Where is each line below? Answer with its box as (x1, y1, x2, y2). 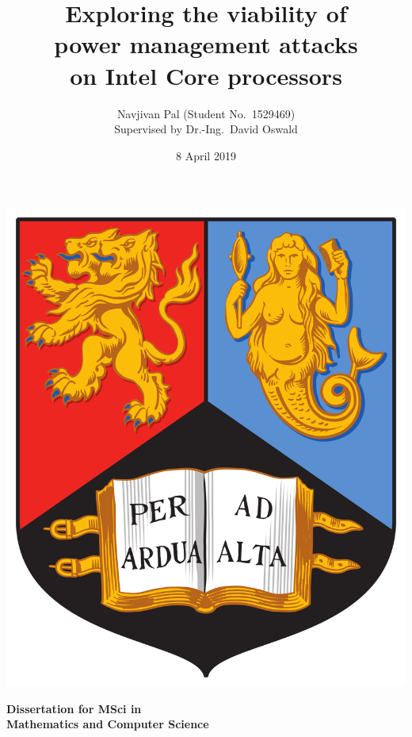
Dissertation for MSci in (6, 700, 142, 716)
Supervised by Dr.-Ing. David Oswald (114, 121, 298, 137)
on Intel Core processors (70, 59, 342, 91)
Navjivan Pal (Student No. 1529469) (116, 105, 296, 121)
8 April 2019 (176, 147, 236, 163)
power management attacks (54, 28, 358, 60)
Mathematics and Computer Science (6, 716, 209, 732)
